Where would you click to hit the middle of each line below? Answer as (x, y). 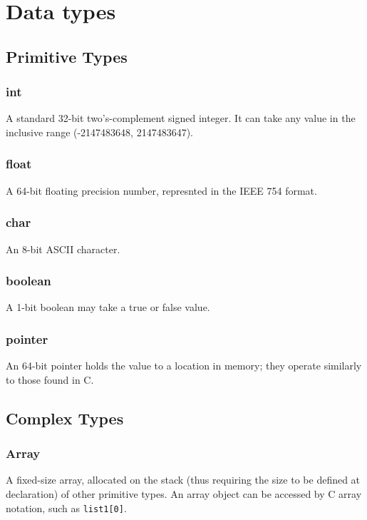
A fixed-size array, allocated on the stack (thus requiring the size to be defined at (183, 480)
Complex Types (65, 418)
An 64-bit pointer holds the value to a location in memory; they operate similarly (184, 366)
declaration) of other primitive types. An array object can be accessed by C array (184, 494)
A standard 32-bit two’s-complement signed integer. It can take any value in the (181, 118)
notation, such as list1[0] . (66, 508)
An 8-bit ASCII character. (63, 249)
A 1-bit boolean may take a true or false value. (108, 307)
